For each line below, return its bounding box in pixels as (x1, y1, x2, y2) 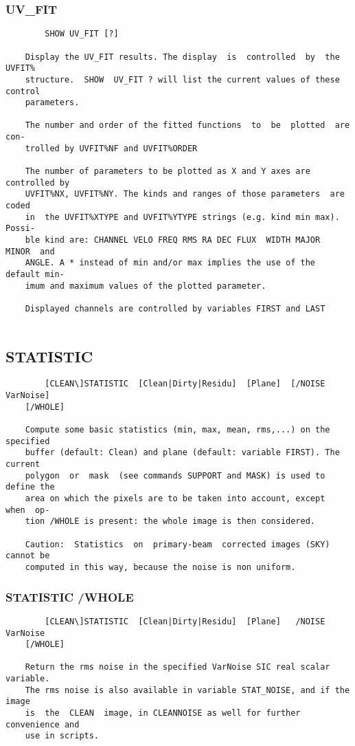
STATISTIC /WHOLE (5, 588, 134, 605)
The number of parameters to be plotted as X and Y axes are (25, 166, 310, 177)
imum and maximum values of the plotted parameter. (25, 281, 266, 291)
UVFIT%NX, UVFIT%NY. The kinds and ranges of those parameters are (25, 189, 345, 199)
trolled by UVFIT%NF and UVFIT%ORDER (25, 143, 198, 153)
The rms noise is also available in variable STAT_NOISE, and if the (25, 685, 350, 695)
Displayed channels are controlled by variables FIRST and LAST (25, 303, 325, 314)
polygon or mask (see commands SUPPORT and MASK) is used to (25, 470, 325, 481)
